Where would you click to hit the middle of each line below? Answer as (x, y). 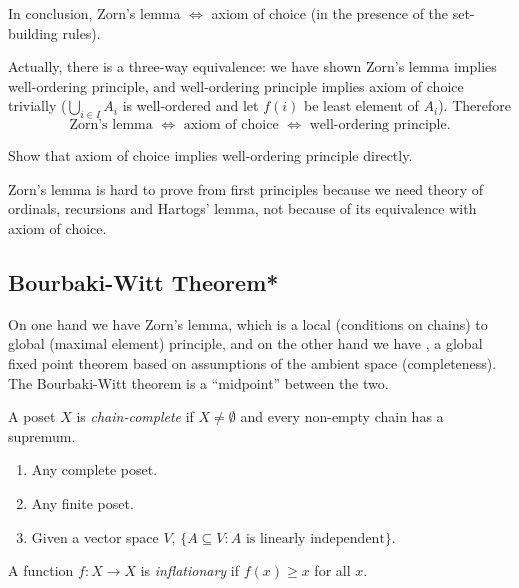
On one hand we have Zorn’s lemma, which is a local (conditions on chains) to (248, 323)
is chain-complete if (135, 416)
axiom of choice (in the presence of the (330, 13)
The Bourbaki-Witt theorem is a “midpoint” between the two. (198, 382)
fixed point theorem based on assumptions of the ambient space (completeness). (252, 362)
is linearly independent (315, 538)
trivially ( (37, 105)
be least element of (361, 105)
